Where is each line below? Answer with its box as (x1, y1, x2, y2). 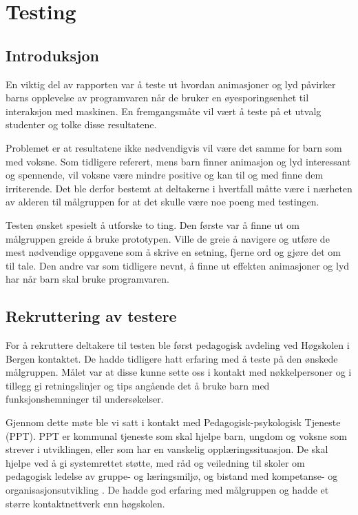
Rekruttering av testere (6, 305, 177, 327)
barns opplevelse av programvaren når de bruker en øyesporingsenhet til (6, 90, 309, 105)
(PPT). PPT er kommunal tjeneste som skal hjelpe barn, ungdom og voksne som (6, 428, 347, 443)
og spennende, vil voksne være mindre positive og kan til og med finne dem (6, 168, 324, 182)
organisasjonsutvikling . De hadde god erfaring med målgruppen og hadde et (6, 483, 329, 497)
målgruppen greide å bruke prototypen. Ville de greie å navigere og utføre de (6, 231, 330, 245)
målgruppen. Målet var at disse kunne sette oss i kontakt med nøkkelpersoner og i (6, 365, 352, 379)
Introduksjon (6, 44, 99, 65)
